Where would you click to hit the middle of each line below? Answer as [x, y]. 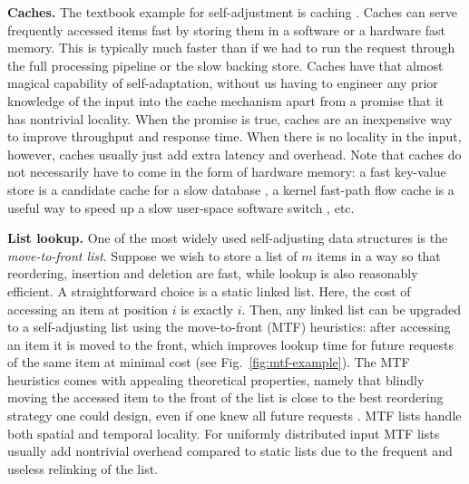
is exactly [207, 309]
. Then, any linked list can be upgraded [352, 309]
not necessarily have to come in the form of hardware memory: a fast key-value [227, 172]
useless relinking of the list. [83, 468]
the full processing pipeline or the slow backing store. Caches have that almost [225, 65]
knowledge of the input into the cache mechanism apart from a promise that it [226, 100]
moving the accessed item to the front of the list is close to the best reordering [225, 397]
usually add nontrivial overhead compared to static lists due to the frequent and [230, 451]
